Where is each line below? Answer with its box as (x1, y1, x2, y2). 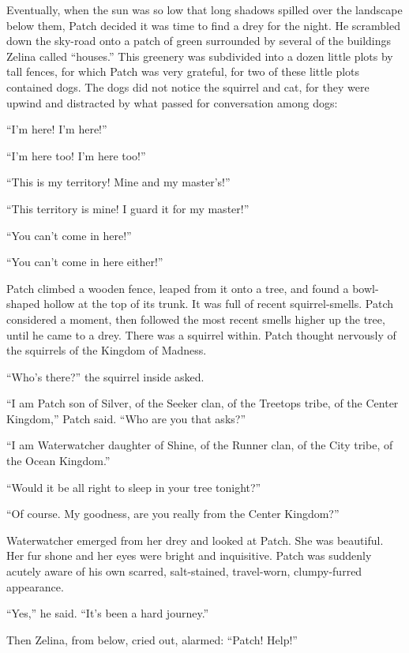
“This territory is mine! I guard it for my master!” (6, 200, 250, 216)
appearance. (6, 578, 64, 595)
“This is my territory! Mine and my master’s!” (6, 174, 231, 190)
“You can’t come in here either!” (6, 253, 163, 270)
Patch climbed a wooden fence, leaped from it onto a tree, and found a (6, 280, 349, 296)
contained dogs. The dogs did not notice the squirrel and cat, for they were (6, 78, 370, 95)
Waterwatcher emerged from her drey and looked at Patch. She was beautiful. (6, 531, 384, 548)
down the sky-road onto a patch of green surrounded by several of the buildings (6, 32, 392, 49)
